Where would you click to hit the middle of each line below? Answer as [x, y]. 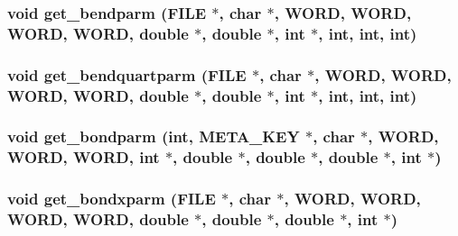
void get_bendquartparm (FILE [127, 74]
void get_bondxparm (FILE [112, 199]
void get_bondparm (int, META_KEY [154, 136]
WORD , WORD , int [84, 157]
